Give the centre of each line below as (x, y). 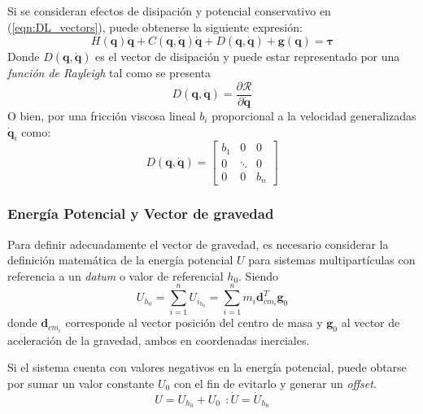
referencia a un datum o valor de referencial (116, 275)
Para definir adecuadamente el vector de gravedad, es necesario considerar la (198, 244)
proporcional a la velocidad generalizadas (314, 115)
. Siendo (259, 275)
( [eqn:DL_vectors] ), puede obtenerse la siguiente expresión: (155, 26)
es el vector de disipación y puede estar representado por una (248, 57)
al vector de (371, 322)
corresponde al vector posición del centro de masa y (194, 322)
